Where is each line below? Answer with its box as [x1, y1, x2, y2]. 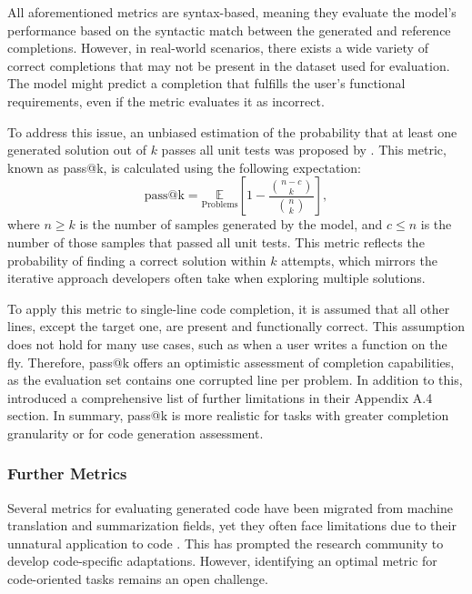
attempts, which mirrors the [281, 250, 437, 269]
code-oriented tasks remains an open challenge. [7, 569, 268, 589]
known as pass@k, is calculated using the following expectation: [7, 157, 361, 176]
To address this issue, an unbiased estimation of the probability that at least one [7, 122, 457, 141]
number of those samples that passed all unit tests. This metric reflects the [7, 232, 425, 251]
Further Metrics [7, 462, 127, 485]
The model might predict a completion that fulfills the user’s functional [7, 74, 406, 93]
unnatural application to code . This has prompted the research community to [7, 533, 444, 552]
